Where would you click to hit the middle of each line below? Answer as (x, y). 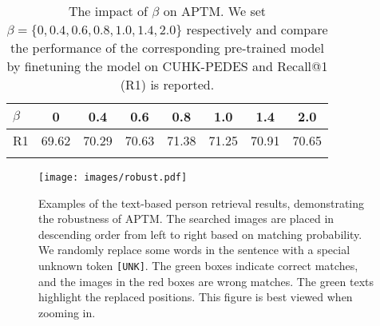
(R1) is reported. (167, 84)
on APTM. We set (215, 11)
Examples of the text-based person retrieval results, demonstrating (202, 203)
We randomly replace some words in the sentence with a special (194, 250)
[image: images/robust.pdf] (113, 177)
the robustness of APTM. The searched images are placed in (186, 219)
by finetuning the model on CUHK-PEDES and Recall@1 (167, 66)
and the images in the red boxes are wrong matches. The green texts (206, 281)
